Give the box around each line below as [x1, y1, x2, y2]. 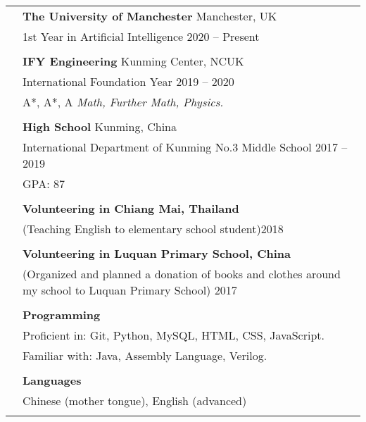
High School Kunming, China [23, 118, 177, 135]
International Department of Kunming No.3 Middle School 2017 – [23, 139, 348, 155]
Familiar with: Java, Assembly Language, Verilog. [23, 347, 267, 364]
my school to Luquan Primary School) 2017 [23, 282, 237, 298]
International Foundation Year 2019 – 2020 [23, 73, 234, 89]
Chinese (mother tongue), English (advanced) [23, 392, 247, 409]
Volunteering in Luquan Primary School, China [23, 245, 291, 261]
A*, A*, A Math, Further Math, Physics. [23, 94, 224, 110]
